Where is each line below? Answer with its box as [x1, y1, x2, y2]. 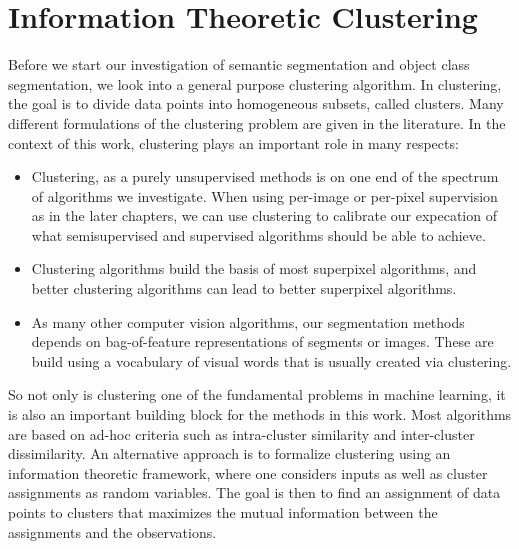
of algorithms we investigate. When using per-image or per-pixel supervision [31, 185, 498, 206]
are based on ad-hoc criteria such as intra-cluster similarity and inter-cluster [8, 423, 475, 444]
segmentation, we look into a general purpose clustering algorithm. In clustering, [8, 73, 502, 94]
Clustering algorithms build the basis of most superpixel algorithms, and [31, 258, 477, 279]
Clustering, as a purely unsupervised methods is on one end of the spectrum [31, 166, 499, 187]
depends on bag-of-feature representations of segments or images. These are [31, 331, 494, 352]
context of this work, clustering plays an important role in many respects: [8, 132, 459, 153]
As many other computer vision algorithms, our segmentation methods [31, 311, 465, 332]
